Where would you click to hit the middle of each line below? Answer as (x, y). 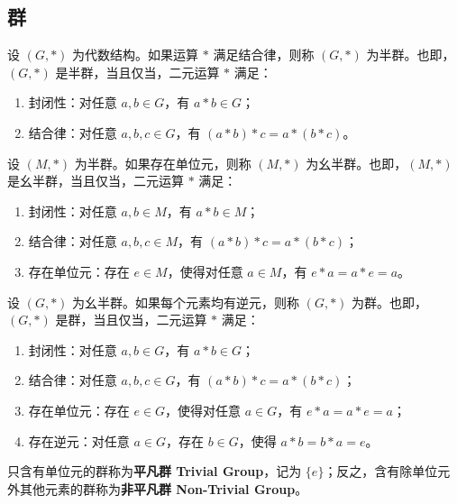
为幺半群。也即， (356, 163)
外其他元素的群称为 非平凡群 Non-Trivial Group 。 (158, 488)
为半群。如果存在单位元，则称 (163, 163)
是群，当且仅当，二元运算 (131, 320)
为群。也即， (390, 302)
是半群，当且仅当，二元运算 (137, 72)
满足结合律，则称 (264, 55)
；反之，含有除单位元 (387, 471)
